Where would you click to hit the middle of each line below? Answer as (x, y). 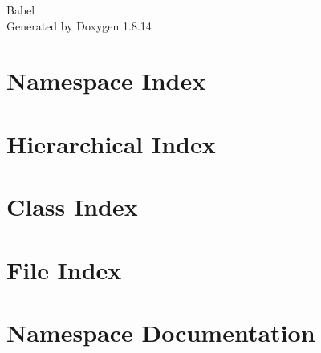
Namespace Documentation (161, 332)
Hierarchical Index (111, 143)
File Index (64, 269)
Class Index (72, 207)
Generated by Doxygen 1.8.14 (79, 25)
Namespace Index (106, 81)
